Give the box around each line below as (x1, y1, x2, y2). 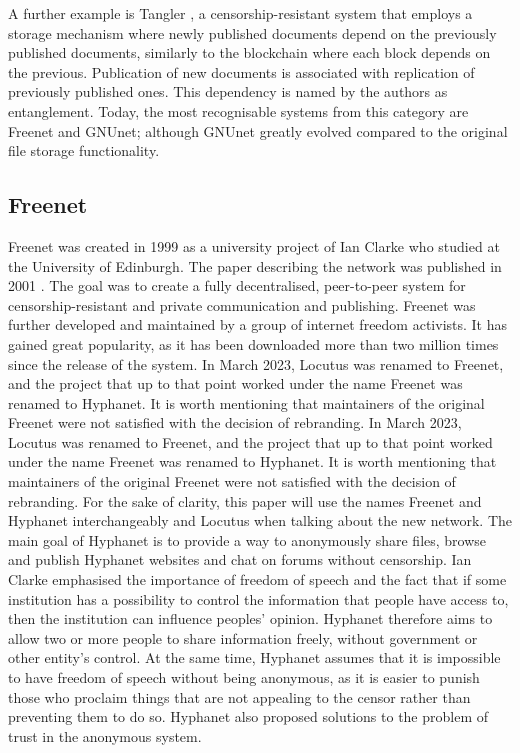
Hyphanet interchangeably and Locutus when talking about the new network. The (8, 510, 512, 531)
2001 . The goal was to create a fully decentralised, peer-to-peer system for (8, 275, 466, 296)
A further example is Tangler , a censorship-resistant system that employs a (8, 3, 473, 23)
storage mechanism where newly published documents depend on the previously (8, 22, 497, 43)
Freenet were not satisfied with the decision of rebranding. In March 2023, (8, 412, 462, 433)
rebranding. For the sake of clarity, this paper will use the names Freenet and (8, 490, 482, 511)
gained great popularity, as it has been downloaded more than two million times (8, 333, 499, 354)
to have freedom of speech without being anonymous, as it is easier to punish (8, 667, 480, 688)
